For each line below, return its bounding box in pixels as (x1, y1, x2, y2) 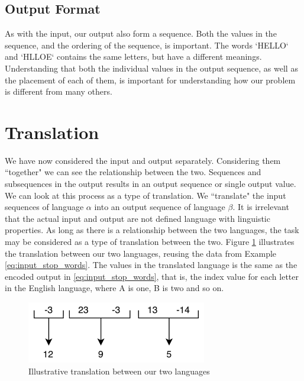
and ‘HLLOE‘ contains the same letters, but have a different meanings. (5, 50, 262, 63)
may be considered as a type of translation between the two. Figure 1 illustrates (5, 235, 295, 248)
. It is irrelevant (232, 201, 289, 213)
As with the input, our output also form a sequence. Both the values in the (5, 27, 277, 40)
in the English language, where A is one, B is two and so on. (5, 282, 224, 294)
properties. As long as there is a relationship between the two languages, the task (5, 224, 299, 236)
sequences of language (5, 201, 84, 213)
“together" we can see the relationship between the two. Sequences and (5, 166, 261, 178)
